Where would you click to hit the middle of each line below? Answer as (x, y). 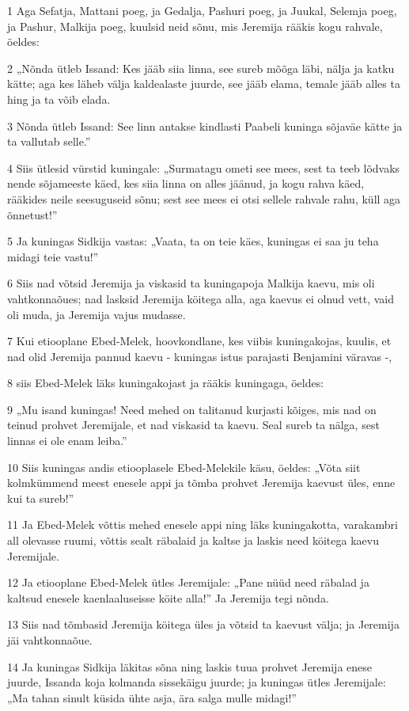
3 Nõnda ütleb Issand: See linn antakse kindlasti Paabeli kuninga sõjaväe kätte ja (205, 125)
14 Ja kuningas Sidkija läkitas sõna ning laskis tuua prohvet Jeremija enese (190, 666)
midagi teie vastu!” (53, 256)
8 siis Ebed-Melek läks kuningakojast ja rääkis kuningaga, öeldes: (166, 383)
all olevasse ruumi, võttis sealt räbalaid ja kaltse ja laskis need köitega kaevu (193, 540)
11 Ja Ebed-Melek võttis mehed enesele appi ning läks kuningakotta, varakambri (203, 525)
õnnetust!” (32, 214)
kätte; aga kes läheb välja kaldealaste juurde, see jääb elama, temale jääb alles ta (204, 84)
